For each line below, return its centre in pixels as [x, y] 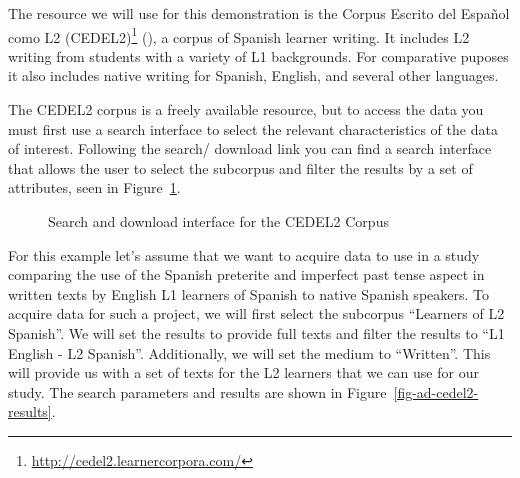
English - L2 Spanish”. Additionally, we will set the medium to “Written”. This [249, 352]
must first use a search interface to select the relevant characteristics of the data [253, 128]
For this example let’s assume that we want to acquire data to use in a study [244, 254]
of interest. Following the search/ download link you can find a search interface [250, 148]
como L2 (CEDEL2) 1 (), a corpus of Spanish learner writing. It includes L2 [239, 35]
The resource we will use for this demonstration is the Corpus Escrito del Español [259, 13]
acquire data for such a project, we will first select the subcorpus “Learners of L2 [256, 313]
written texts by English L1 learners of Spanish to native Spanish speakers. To [248, 293]
